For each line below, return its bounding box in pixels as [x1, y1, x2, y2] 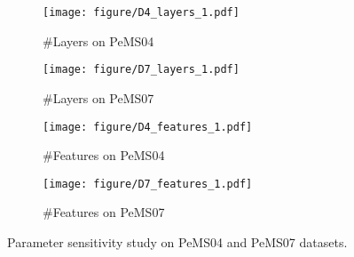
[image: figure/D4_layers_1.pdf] [43, 6, 240, 19]
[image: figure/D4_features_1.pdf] [43, 120, 253, 133]
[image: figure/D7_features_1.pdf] [43, 177, 253, 190]
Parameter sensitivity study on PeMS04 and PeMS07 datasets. [7, 233, 348, 251]
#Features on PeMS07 [43, 203, 165, 221]
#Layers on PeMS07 [43, 88, 154, 107]
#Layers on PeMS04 [43, 31, 154, 50]
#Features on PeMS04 [43, 146, 165, 165]
